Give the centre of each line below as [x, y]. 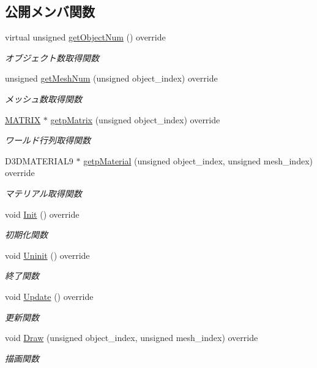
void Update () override [49, 296]
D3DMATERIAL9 [39, 160]
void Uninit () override [47, 255]
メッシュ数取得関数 [43, 98]
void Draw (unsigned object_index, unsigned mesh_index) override [132, 338]
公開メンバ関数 [50, 11]
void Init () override [42, 214]
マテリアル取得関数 [43, 193]
